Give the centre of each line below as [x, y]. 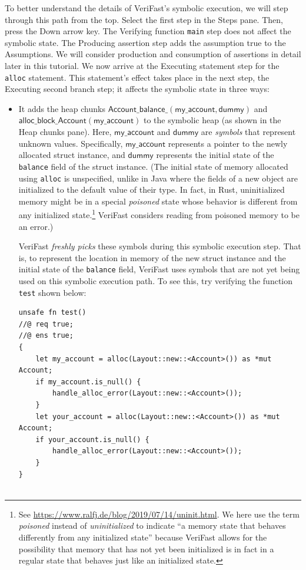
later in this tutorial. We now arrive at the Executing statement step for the [142, 66]
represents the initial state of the [215, 155]
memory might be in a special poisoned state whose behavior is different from [158, 201]
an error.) [36, 226]
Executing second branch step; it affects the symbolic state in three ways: [137, 89]
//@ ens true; [46, 336]
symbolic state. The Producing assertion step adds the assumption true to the [145, 42]
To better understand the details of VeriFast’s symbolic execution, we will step [147, 8]
